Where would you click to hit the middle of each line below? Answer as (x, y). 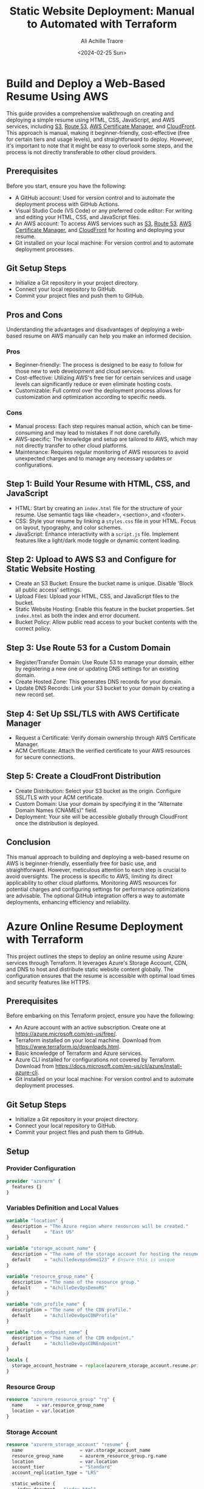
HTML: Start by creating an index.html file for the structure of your (98, 508)
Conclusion (29, 842)
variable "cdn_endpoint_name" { (47, 1332)
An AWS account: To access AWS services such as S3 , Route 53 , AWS (103, 223)
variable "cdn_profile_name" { (46, 1304)
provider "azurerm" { (34, 1181)
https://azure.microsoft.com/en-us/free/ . (66, 1034)
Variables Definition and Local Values (63, 1208)
